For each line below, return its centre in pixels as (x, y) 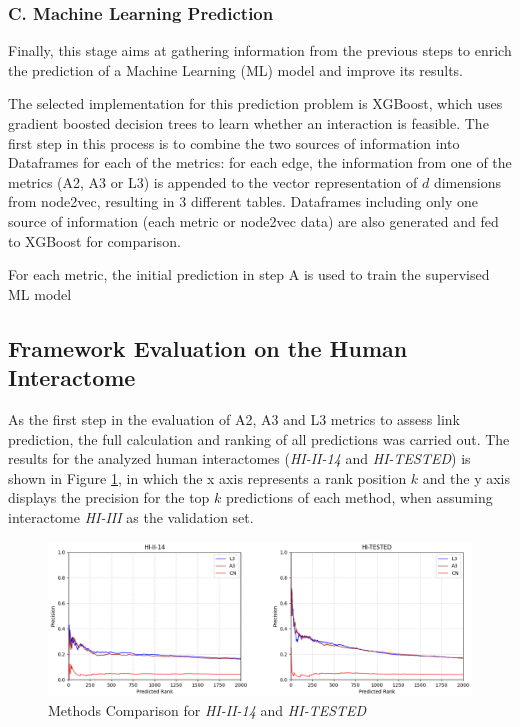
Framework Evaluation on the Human (208, 347)
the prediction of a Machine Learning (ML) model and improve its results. (236, 69)
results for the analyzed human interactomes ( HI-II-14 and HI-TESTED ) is (239, 458)
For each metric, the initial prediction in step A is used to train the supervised (249, 274)
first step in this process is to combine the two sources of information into (234, 142)
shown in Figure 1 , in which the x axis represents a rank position (207, 477)
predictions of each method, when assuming (359, 497)
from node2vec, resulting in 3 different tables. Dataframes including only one (243, 201)
